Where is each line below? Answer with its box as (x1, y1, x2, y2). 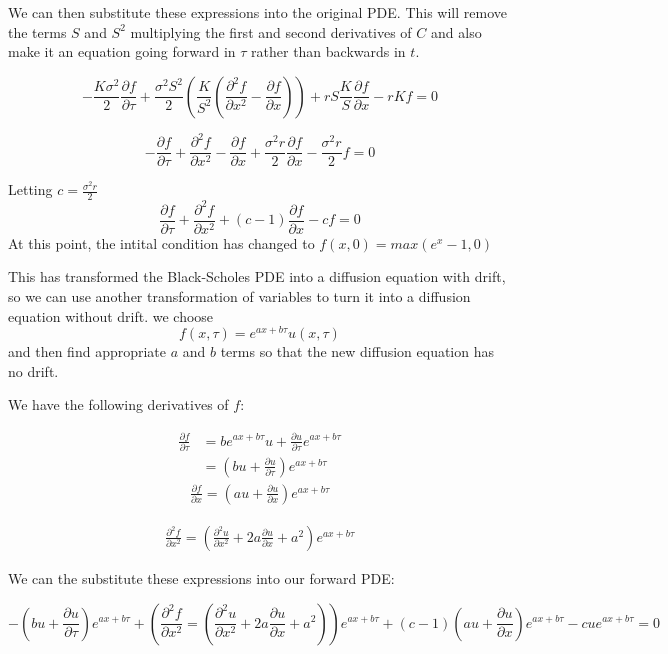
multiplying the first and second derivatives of (130, 21, 412, 42)
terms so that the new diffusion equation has (220, 341, 495, 362)
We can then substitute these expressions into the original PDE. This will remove (8, 2, 507, 22)
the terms (8, 21, 67, 42)
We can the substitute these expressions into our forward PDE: (8, 567, 395, 588)
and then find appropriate (8, 341, 167, 362)
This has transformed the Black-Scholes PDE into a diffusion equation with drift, (8, 266, 506, 287)
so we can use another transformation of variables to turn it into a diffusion (8, 285, 471, 306)
